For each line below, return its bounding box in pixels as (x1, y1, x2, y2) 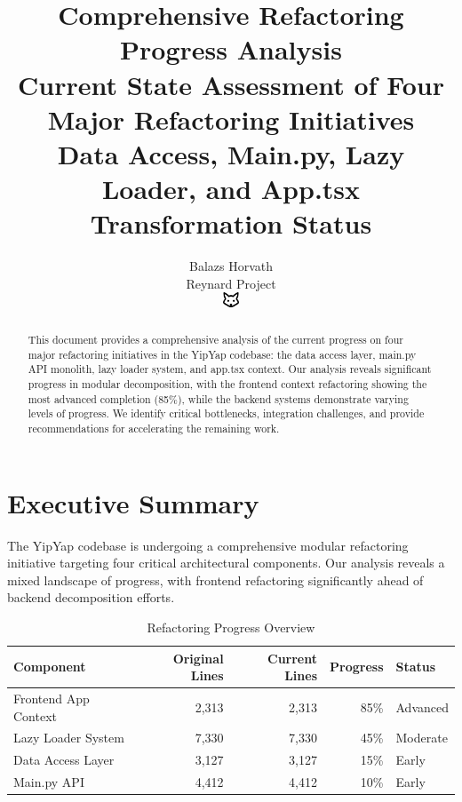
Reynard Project (186, 274, 276, 292)
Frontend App (13, 688, 90, 707)
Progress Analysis (120, 31, 342, 67)
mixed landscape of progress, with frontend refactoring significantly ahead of (7, 570, 424, 589)
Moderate (395, 728, 448, 747)
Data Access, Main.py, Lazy (57, 135, 405, 171)
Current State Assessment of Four (17, 66, 444, 102)
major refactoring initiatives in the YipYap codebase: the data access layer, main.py (28, 346, 417, 361)
